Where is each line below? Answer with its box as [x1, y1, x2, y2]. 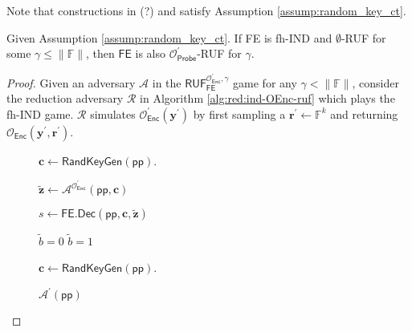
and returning [330, 105, 398, 122]
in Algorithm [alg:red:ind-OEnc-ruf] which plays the [140, 90, 395, 107]
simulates [90, 105, 136, 122]
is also [135, 45, 165, 62]
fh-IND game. [6, 105, 74, 122]
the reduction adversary [6, 90, 124, 107]
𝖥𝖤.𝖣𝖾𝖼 [61, 209, 96, 221]
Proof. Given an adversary [6, 74, 136, 91]
